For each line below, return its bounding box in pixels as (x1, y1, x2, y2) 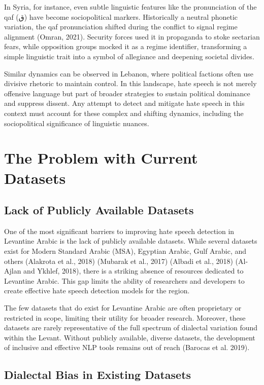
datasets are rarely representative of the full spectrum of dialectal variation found (4, 322, 258, 333)
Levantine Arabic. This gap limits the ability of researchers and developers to (4, 275, 245, 286)
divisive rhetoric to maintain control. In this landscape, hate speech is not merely (4, 78, 257, 89)
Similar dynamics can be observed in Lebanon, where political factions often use (4, 68, 254, 79)
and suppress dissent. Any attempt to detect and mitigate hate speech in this (4, 98, 245, 108)
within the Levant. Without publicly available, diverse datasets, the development (4, 332, 255, 342)
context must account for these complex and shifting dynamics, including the (4, 107, 244, 118)
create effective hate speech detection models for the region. (4, 285, 190, 296)
